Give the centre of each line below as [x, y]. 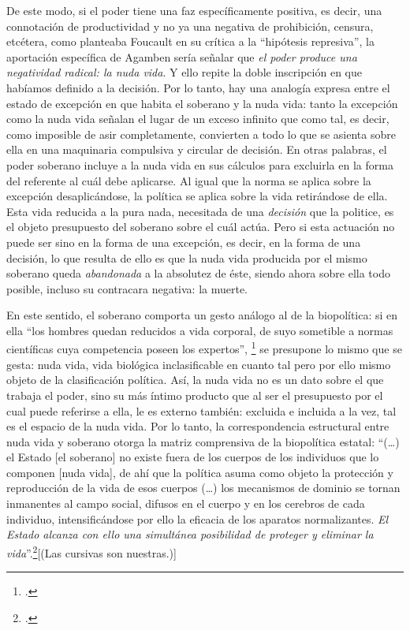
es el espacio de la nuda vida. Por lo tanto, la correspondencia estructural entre [198, 426]
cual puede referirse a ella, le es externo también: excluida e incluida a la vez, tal [201, 410]
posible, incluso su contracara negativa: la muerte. [127, 288]
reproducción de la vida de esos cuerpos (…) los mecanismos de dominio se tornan [203, 488]
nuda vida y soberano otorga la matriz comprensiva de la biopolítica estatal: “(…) [203, 441]
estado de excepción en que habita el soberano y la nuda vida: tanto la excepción [202, 103]
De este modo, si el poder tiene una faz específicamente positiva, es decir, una [194, 10]
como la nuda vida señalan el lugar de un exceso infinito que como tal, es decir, [198, 119]
